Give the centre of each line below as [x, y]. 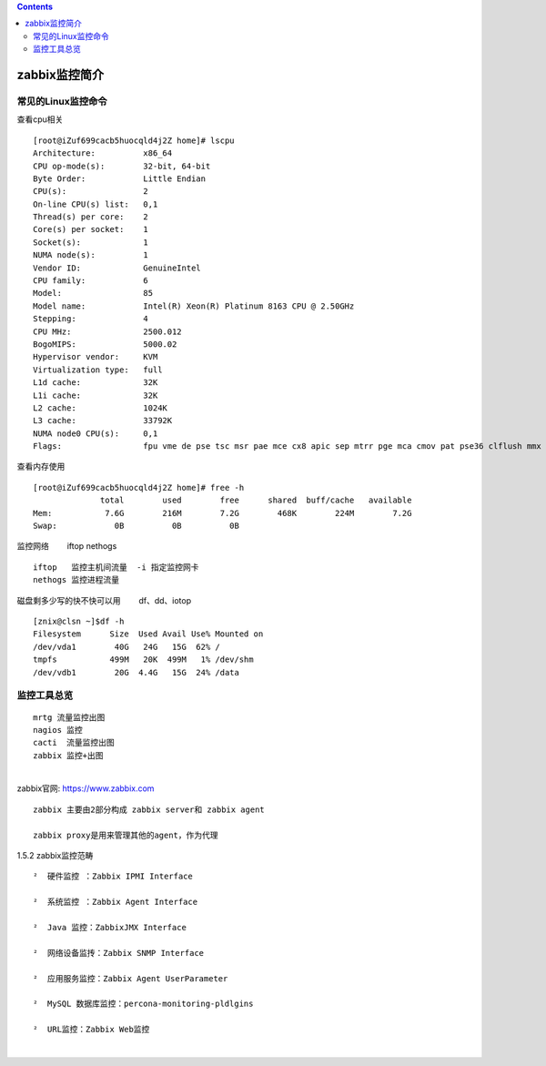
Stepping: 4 [91, 319]
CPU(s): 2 [91, 192]
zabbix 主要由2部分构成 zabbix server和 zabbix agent [149, 809]
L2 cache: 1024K [101, 408]
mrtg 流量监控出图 [69, 717]
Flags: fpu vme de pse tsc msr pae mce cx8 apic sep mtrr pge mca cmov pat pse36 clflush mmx [287, 447]
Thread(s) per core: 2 [91, 217]
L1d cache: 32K [96, 383]
